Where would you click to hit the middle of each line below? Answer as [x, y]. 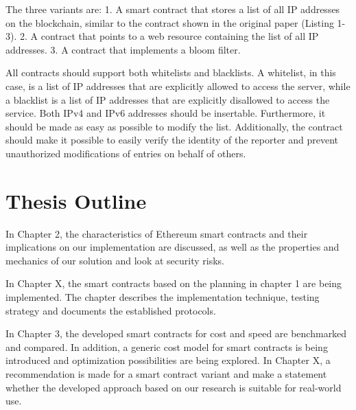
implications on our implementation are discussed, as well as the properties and [173, 247]
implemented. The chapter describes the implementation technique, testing [163, 297]
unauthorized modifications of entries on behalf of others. [126, 153]
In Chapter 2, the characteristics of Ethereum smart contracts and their [157, 233]
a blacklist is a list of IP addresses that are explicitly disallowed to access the [168, 99]
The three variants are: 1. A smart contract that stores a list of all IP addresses [173, 9]
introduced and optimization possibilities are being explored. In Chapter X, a [168, 360]
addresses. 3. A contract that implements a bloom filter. [123, 49]
